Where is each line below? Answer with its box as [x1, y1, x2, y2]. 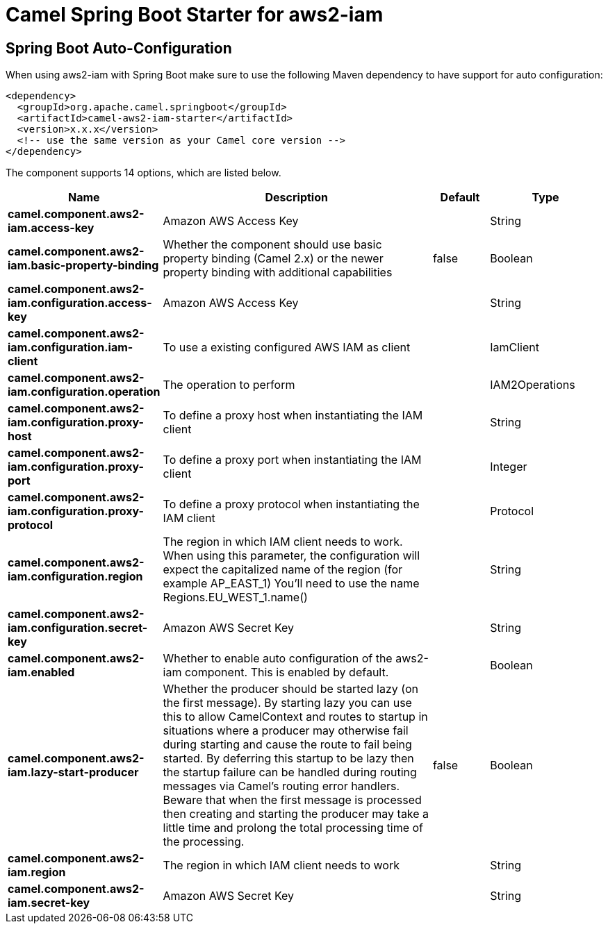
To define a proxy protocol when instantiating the [163, 497, 420, 512]
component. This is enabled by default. [184, 665, 389, 680]
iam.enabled [8, 665, 75, 680]
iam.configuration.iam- [8, 340, 133, 355]
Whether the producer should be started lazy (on [163, 682, 418, 696]
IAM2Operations [490, 378, 575, 392]
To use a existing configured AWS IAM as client [163, 340, 411, 355]
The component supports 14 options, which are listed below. [6, 167, 281, 179]
